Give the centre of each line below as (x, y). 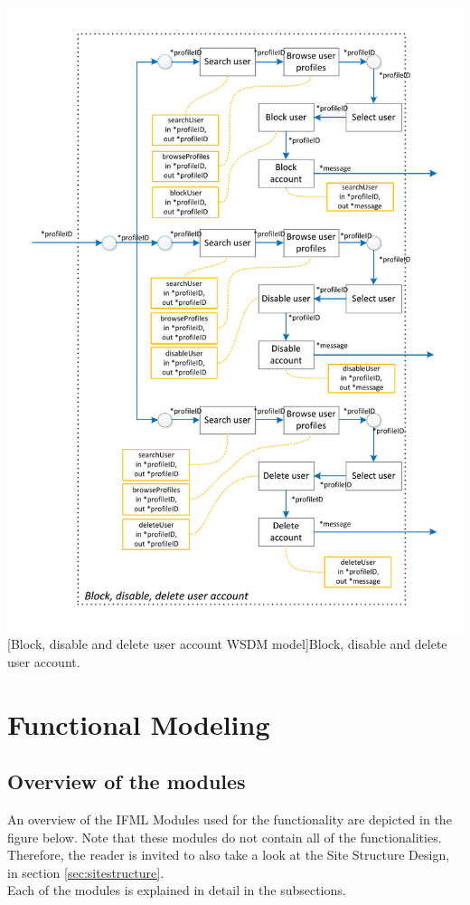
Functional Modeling (139, 724)
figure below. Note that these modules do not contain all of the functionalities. (225, 837)
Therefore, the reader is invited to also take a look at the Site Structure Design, (229, 855)
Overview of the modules (127, 781)
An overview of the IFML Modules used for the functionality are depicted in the (230, 819)
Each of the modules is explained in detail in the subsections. (177, 890)
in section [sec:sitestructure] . (86, 872)
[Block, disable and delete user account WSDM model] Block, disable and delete (227, 644)
